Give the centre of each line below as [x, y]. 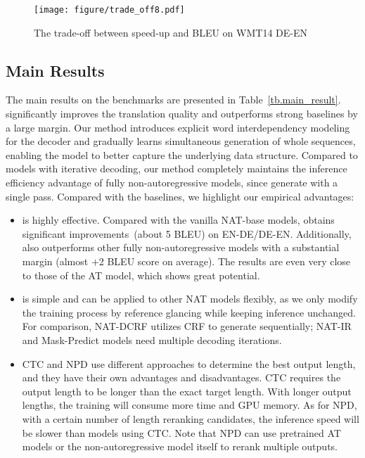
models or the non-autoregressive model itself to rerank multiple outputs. [180, 446]
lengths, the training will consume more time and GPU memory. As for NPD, [190, 405]
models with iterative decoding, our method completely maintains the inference [177, 168]
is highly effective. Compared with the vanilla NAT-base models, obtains [178, 220]
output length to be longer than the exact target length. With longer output [187, 391]
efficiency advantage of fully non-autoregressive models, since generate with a [172, 183]
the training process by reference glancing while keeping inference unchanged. [189, 312]
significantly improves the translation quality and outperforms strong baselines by [182, 114]
